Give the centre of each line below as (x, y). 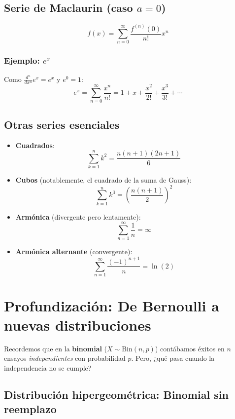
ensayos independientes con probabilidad (65, 358)
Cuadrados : (35, 145)
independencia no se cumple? (48, 367)
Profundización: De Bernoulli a (112, 305)
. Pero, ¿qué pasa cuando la (173, 358)
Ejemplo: (22, 60)
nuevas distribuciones (78, 324)
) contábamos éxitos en (190, 348)
